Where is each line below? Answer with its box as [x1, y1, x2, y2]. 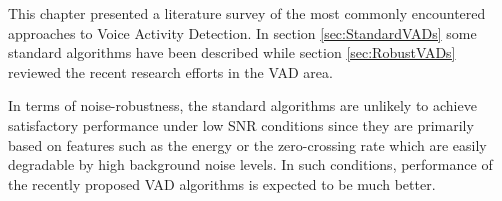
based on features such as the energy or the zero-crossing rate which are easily [8, 134, 487, 155]
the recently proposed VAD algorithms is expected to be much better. [8, 173, 436, 194]
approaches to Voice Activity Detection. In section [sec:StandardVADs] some [8, 22, 477, 43]
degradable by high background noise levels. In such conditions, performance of [8, 154, 493, 175]
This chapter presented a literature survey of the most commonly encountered [8, 3, 486, 23]
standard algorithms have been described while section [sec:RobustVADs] [8, 42, 456, 63]
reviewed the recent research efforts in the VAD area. [8, 61, 333, 82]
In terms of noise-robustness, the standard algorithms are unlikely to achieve [8, 95, 477, 116]
